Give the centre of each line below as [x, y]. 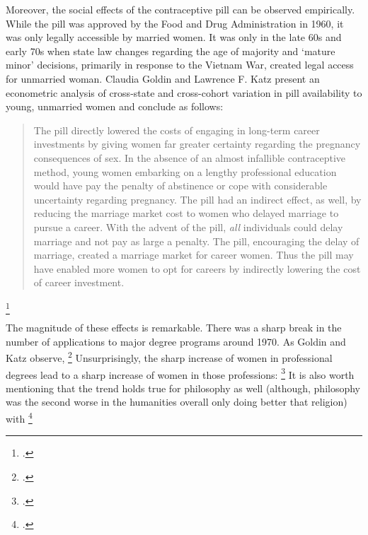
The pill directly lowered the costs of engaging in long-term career [177, 130]
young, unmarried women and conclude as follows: [115, 106]
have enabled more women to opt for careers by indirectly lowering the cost [197, 268]
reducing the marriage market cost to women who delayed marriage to [186, 213]
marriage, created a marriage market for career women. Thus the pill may [194, 255]
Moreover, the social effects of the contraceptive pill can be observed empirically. [180, 9]
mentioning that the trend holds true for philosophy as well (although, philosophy [183, 388]
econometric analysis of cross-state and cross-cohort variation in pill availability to [184, 92]
